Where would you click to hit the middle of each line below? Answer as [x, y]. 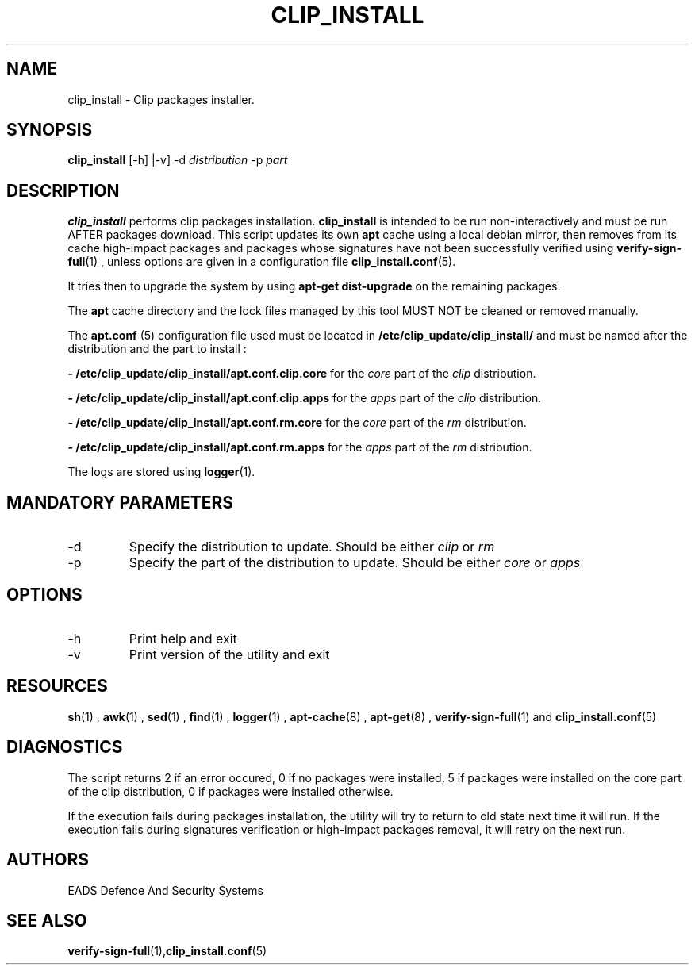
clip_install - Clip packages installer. [161, 99]
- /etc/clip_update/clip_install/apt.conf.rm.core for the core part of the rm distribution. [297, 423]
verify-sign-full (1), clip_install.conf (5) [167, 951]
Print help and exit [183, 638]
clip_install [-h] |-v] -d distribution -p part [178, 160]
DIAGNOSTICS [65, 747]
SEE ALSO [47, 920]
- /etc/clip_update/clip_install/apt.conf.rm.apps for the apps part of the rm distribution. [300, 447]
